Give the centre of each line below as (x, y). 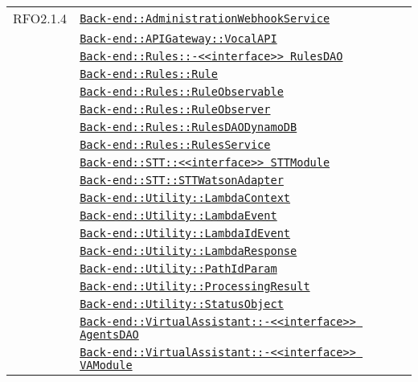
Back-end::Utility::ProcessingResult (195, 286)
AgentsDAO (109, 335)
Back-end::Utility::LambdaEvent (178, 216)
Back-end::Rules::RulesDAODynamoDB (189, 127)
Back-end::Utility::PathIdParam (178, 269)
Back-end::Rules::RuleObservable (182, 92)
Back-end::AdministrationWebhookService (205, 18)
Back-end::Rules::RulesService (175, 145)
